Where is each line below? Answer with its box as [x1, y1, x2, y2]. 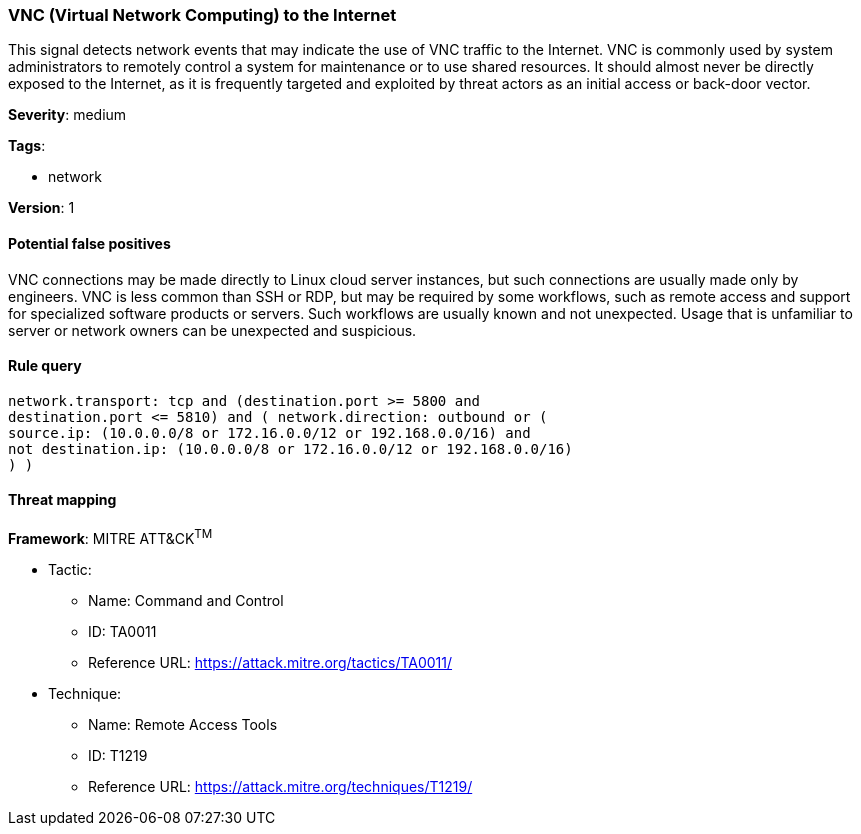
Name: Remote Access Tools [88, 715, 278, 733]
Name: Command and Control [88, 591, 284, 609]
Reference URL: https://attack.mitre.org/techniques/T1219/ [88, 777, 473, 795]
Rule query [8, 357, 82, 375]
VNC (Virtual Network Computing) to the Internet [8, 5, 397, 25]
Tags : [8, 137, 46, 155]
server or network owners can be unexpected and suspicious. [8, 321, 417, 339]
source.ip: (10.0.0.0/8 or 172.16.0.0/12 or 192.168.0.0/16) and [8, 424, 531, 441]
